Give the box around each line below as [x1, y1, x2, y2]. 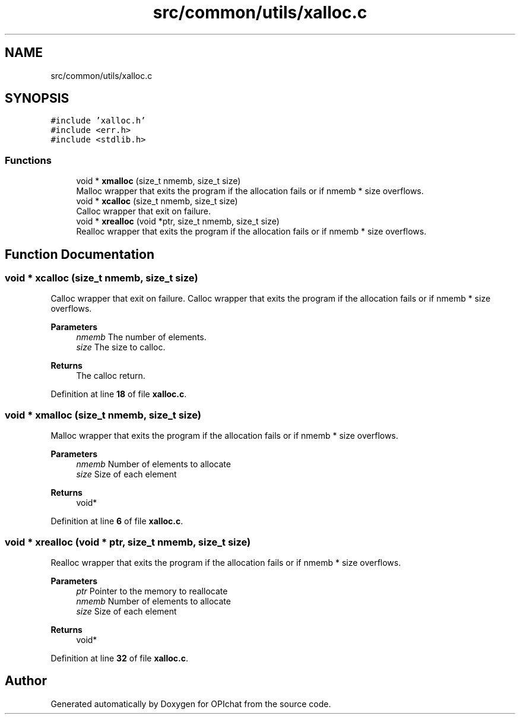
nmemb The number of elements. [76, 332, 207, 343]
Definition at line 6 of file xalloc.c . [50, 516, 183, 527]
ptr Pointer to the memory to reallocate [76, 585, 228, 596]
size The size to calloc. [76, 342, 166, 353]
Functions [5, 154, 52, 166]
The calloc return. [76, 370, 145, 381]
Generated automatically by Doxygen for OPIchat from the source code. [50, 698, 331, 709]
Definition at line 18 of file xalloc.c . [50, 389, 187, 400]
